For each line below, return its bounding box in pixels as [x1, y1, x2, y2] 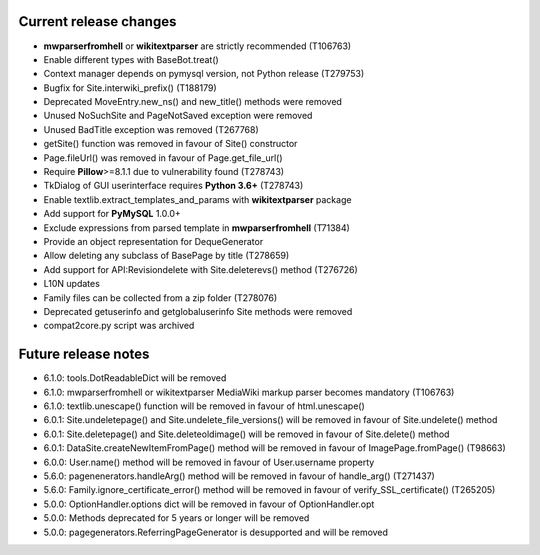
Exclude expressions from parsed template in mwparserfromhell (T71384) [43, 221, 350, 234]
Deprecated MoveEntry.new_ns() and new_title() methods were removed [43, 96, 342, 108]
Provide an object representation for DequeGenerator [43, 235, 264, 247]
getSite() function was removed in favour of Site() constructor [43, 138, 298, 150]
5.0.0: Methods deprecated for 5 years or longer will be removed [43, 512, 310, 524]
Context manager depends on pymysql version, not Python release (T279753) [43, 68, 365, 80]
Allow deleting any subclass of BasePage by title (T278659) [43, 250, 290, 262]
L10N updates [43, 278, 100, 290]
